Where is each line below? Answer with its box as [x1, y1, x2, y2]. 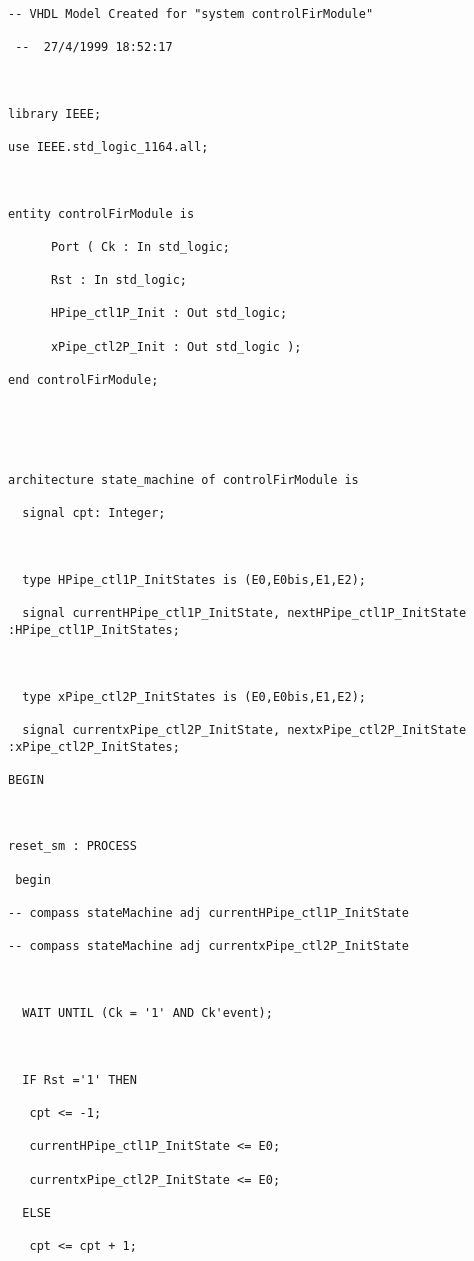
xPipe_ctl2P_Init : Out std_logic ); [50, 339, 302, 354]
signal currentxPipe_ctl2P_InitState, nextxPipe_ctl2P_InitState [22, 722, 467, 737]
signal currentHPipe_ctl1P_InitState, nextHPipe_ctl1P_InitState [22, 606, 467, 621]
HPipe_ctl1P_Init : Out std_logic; [50, 306, 288, 321]
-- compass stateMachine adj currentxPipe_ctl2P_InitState [8, 939, 409, 954]
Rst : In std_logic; [50, 273, 187, 288]
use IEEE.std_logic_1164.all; [8, 139, 209, 154]
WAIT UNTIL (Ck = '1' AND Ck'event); [22, 1006, 273, 1021]
